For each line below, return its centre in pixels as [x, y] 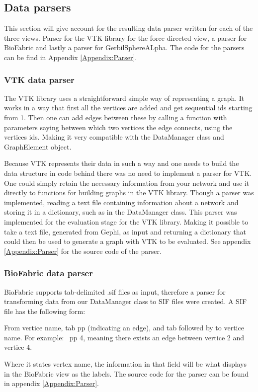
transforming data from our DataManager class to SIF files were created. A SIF [126, 301]
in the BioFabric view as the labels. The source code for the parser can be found [127, 373]
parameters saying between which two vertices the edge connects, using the [118, 127]
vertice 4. [18, 347]
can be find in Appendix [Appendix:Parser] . [71, 57]
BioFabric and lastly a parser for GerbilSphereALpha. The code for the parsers [124, 47]
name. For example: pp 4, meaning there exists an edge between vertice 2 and [124, 337]
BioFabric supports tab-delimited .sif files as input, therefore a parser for [115, 291]
